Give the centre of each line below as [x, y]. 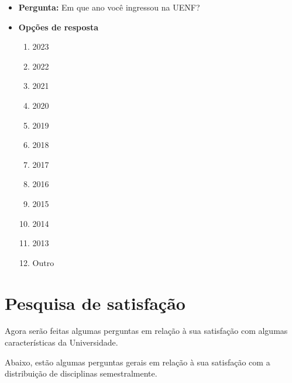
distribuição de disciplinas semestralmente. [81, 373]
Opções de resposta [58, 27]
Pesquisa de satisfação [95, 303]
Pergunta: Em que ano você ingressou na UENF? [109, 7]
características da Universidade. [61, 342]
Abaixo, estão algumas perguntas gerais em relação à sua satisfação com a [138, 362]
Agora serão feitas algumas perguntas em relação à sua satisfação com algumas [146, 331]
